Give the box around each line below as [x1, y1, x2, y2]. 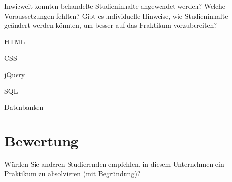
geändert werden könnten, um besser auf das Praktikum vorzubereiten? [4, 20, 217, 30]
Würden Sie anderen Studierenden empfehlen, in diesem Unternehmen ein [4, 159, 224, 169]
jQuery [4, 69, 25, 79]
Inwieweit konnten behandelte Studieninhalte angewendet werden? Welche [4, 1, 225, 11]
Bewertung [4, 130, 79, 150]
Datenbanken [4, 102, 44, 112]
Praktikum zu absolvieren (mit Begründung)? [4, 168, 141, 179]
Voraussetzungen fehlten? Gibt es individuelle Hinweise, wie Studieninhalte [4, 10, 228, 20]
